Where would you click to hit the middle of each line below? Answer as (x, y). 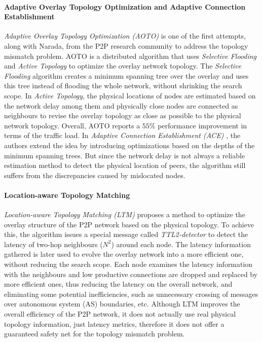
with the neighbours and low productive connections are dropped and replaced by (131, 274)
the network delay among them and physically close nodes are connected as (121, 105)
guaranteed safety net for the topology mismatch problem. (95, 334)
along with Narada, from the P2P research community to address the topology (126, 45)
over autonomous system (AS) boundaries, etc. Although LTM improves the (122, 304)
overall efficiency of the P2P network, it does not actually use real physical (120, 314)
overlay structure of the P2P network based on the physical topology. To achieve (129, 224)
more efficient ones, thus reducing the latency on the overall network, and (118, 284)
